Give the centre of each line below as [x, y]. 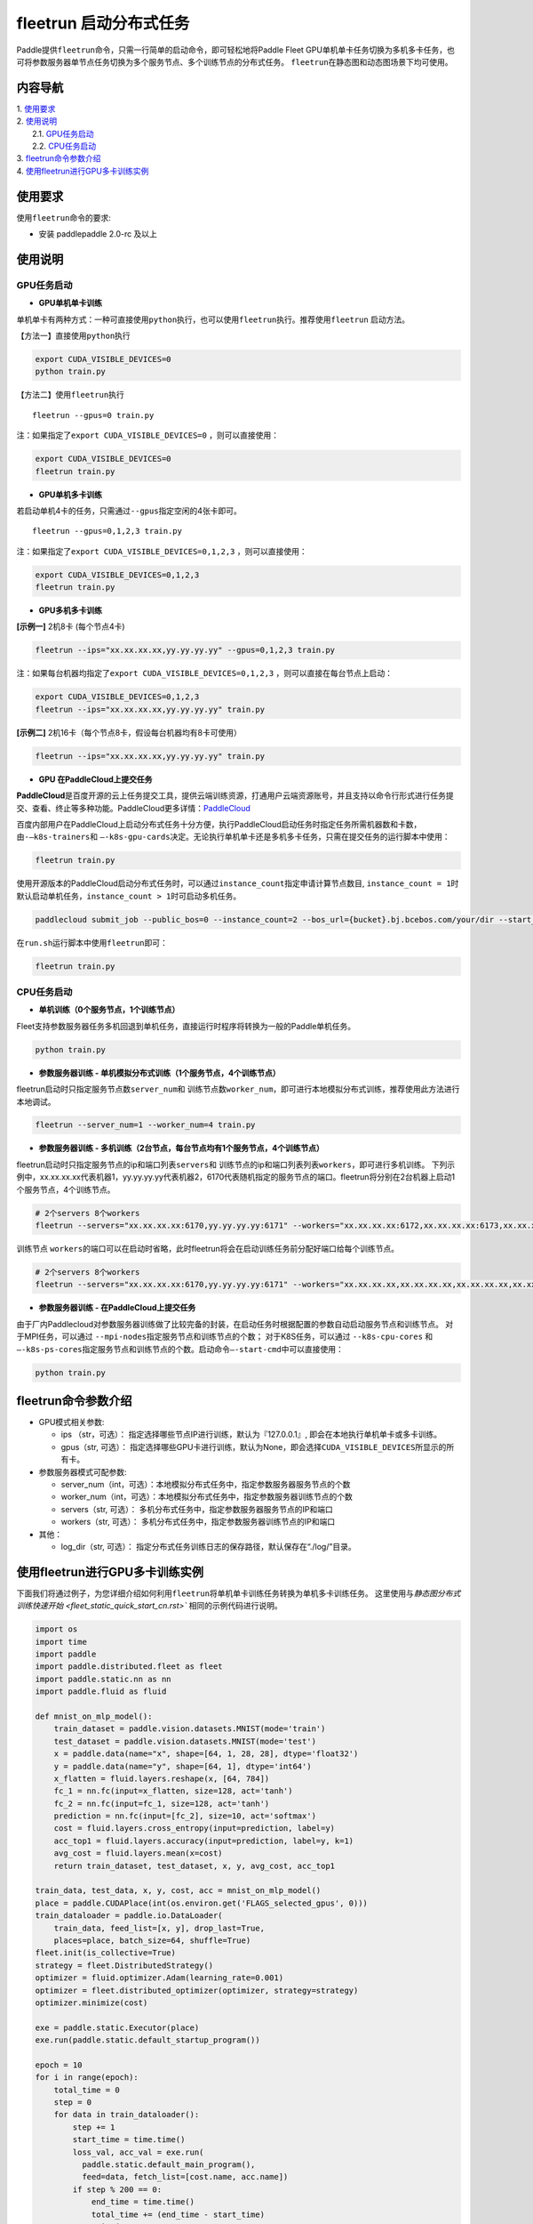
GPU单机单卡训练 [70, 303]
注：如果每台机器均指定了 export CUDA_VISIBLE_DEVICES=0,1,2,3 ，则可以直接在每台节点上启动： [204, 673]
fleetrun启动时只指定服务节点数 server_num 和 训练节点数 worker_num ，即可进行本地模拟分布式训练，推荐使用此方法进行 [238, 1089]
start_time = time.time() [129, 2140]
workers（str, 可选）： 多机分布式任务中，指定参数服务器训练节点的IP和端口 [198, 1522]
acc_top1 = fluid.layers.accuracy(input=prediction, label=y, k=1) [204, 1841]
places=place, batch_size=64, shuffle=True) [152, 1940]
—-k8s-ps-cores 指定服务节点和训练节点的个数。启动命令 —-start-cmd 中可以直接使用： [180, 1349]
